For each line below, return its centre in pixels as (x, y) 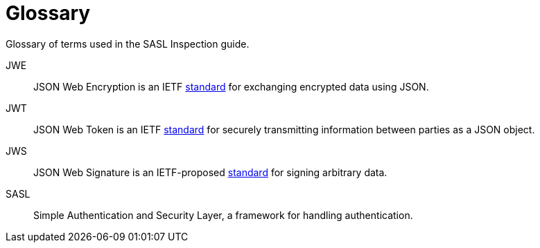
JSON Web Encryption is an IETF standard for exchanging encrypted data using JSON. (231, 86)
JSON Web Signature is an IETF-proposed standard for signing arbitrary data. (210, 172)
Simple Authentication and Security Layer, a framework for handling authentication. (223, 215)
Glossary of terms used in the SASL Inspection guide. (128, 44)
